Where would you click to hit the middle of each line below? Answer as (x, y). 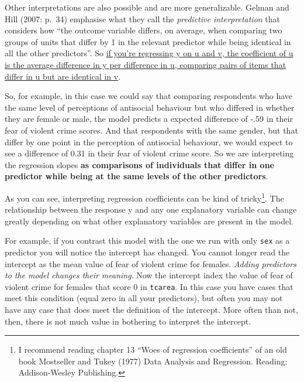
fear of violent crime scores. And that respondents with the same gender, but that (151, 130)
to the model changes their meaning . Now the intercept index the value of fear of (149, 275)
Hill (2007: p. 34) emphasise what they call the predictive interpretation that (143, 18)
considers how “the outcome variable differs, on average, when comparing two (144, 30)
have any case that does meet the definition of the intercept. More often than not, (151, 310)
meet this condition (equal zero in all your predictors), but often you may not (144, 298)
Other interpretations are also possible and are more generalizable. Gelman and (147, 7)
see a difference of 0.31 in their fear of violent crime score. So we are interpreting (149, 153)
